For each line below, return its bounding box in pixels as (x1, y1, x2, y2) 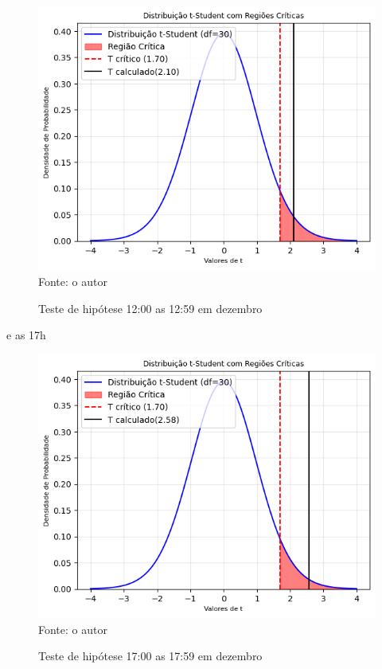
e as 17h (6, 327, 46, 343)
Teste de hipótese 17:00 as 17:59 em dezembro (38, 647, 263, 664)
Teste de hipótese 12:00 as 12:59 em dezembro (38, 299, 263, 316)
